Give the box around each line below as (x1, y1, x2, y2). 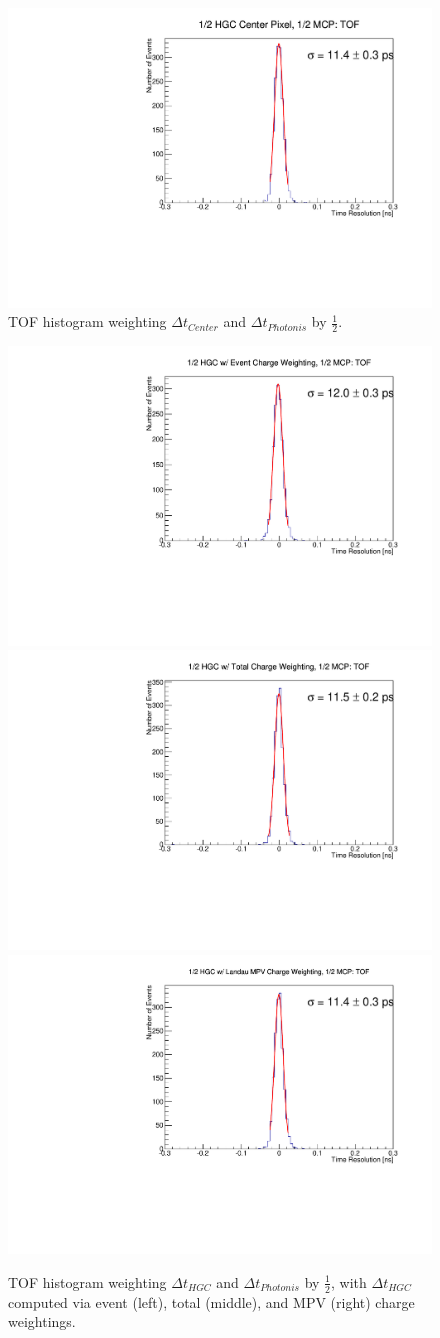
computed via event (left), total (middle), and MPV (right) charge (8, 1291, 415, 1312)
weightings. (8, 1311, 76, 1332)
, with (331, 1271, 367, 1292)
